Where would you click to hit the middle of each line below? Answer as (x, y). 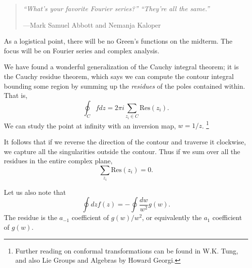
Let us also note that (35, 192)
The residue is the (31, 217)
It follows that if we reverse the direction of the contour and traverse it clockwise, (125, 141)
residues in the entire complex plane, (58, 161)
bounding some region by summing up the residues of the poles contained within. (125, 86)
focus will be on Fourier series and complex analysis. (82, 50)
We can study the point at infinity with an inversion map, (90, 125)
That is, (16, 95)
